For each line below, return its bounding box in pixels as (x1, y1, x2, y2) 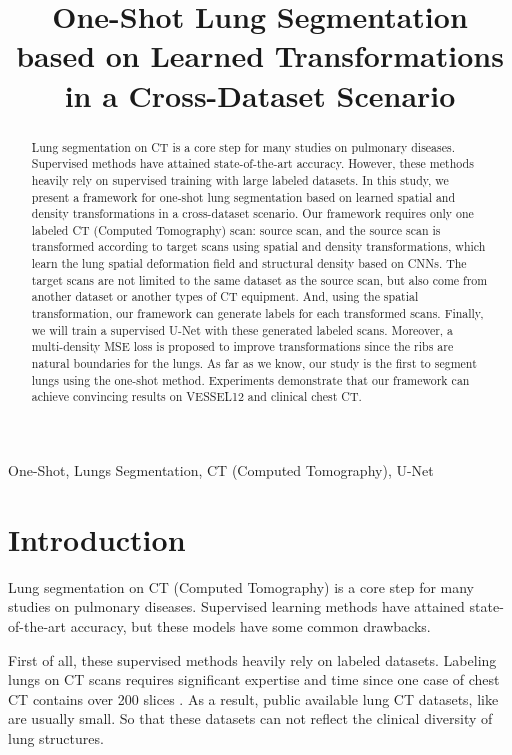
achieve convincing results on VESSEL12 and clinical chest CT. (31, 388, 362, 405)
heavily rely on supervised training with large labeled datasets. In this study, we (31, 171, 449, 188)
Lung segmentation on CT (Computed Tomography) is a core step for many (8, 576, 475, 597)
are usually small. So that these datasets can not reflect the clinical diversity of (8, 708, 493, 729)
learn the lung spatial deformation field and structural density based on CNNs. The (31, 255, 467, 272)
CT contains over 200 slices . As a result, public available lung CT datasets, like (8, 688, 499, 709)
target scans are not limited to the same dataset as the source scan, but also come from (31, 271, 488, 288)
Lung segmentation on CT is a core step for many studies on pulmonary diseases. (31, 138, 455, 155)
